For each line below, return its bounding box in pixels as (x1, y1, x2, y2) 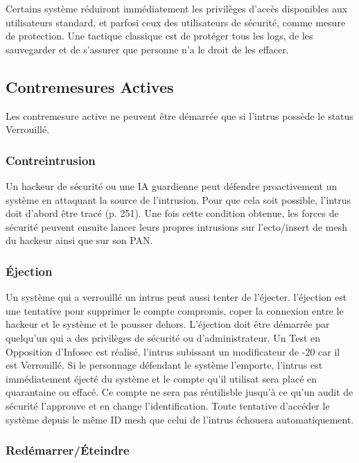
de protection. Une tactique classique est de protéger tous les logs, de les (6, 28, 313, 43)
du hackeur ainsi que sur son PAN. (6, 233, 153, 247)
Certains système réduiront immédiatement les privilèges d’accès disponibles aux (6, 1, 348, 15)
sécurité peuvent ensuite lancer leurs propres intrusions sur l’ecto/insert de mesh (6, 219, 347, 234)
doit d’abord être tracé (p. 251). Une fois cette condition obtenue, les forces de (6, 206, 339, 220)
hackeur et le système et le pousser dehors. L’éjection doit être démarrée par (6, 317, 330, 331)
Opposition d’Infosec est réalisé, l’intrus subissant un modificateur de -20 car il (6, 344, 340, 358)
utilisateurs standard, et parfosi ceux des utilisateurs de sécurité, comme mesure (6, 15, 346, 29)
